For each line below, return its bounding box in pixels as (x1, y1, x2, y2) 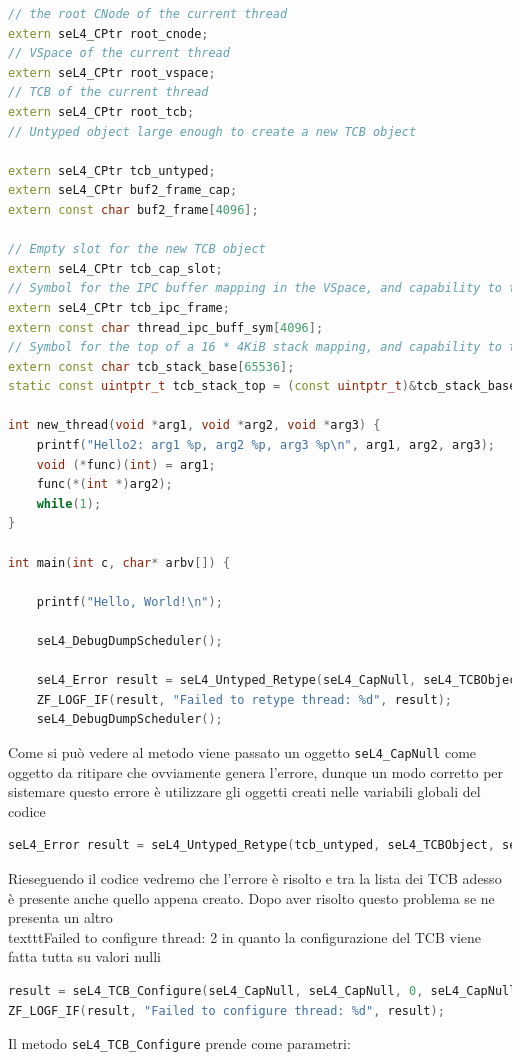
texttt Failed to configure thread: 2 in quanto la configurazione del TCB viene (8, 926, 482, 947)
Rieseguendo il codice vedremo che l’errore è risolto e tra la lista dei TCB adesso (8, 868, 502, 888)
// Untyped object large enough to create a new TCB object (8, 124, 417, 139)
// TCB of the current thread (8, 85, 209, 100)
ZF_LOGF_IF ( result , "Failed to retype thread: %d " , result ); (36, 692, 452, 707)
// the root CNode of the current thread (8, 7, 288, 21)
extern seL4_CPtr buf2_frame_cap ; (8, 183, 238, 198)
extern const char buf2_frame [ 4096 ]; (8, 202, 259, 217)
